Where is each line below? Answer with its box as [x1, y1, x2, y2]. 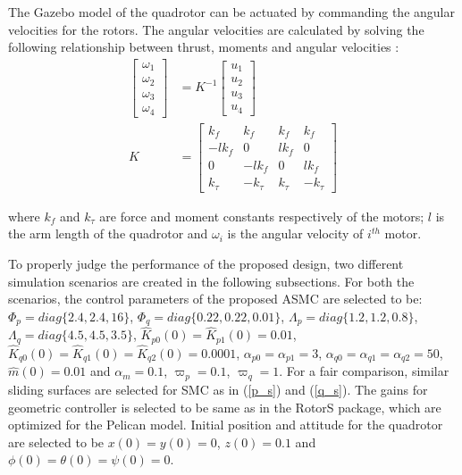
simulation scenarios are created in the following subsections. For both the [8, 271, 415, 290]
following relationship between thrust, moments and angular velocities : [8, 37, 399, 56]
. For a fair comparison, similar [279, 362, 449, 380]
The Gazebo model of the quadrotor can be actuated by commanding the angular [8, 3, 455, 21]
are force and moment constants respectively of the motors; [99, 206, 424, 225]
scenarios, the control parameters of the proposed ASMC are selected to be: [8, 289, 423, 308]
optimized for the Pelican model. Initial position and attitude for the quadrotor [8, 415, 443, 434]
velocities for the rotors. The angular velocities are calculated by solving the [8, 20, 424, 38]
